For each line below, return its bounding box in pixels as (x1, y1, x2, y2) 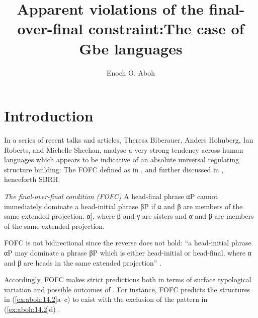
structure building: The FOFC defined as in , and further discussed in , (4, 164, 224, 174)
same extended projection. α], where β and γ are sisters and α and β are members (4, 211, 254, 221)
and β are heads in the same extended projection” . (4, 257, 162, 268)
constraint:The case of (88, 18, 244, 39)
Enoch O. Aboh (107, 67, 155, 78)
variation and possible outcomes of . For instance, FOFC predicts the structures (4, 284, 250, 294)
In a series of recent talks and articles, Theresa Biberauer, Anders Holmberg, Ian (4, 135, 253, 145)
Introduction (4, 105, 94, 126)
